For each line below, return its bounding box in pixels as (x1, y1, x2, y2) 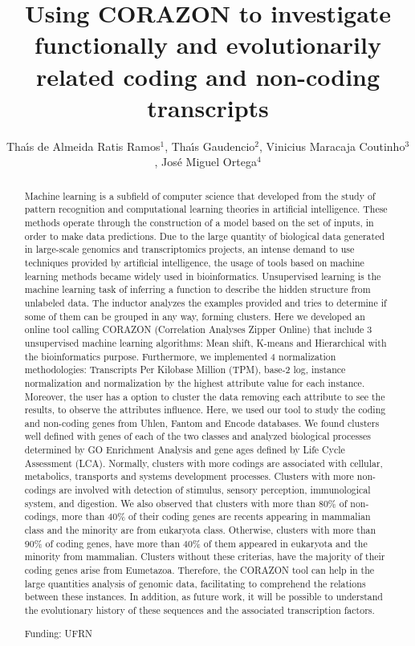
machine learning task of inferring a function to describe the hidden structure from (24, 282, 371, 296)
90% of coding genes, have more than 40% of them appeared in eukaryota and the (24, 536, 368, 550)
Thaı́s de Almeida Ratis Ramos (6, 137, 161, 154)
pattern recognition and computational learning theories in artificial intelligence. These (24, 202, 388, 216)
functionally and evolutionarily (35, 28, 381, 61)
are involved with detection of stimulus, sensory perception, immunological (59, 483, 371, 497)
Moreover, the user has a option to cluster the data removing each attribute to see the (24, 389, 385, 403)
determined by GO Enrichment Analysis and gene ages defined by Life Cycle (24, 443, 345, 457)
